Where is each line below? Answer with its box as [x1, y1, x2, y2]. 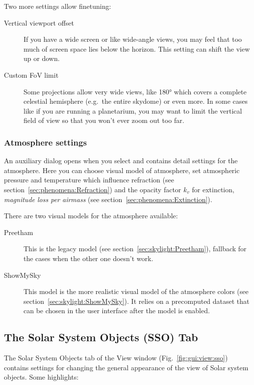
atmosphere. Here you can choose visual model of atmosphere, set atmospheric [4, 165, 240, 175]
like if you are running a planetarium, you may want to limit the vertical [24, 105, 242, 116]
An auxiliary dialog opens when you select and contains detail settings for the [4, 155, 238, 166]
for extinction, [192, 184, 234, 194]
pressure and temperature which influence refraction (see [4, 175, 174, 185]
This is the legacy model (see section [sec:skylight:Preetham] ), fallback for [24, 243, 247, 254]
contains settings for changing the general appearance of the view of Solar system [4, 362, 249, 372]
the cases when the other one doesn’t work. [24, 253, 153, 263]
